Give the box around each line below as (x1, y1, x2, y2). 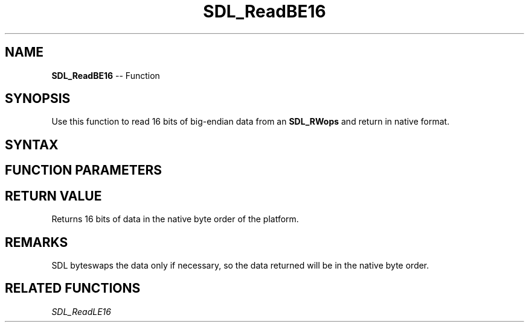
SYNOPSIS (5, 91, 71, 107)
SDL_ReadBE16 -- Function (51, 70, 160, 81)
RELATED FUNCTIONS (5, 281, 141, 296)
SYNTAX (5, 137, 59, 152)
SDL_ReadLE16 (51, 306, 111, 317)
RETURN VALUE (5, 188, 102, 204)
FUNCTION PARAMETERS (5, 163, 162, 178)
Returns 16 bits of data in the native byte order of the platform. (51, 214, 299, 225)
